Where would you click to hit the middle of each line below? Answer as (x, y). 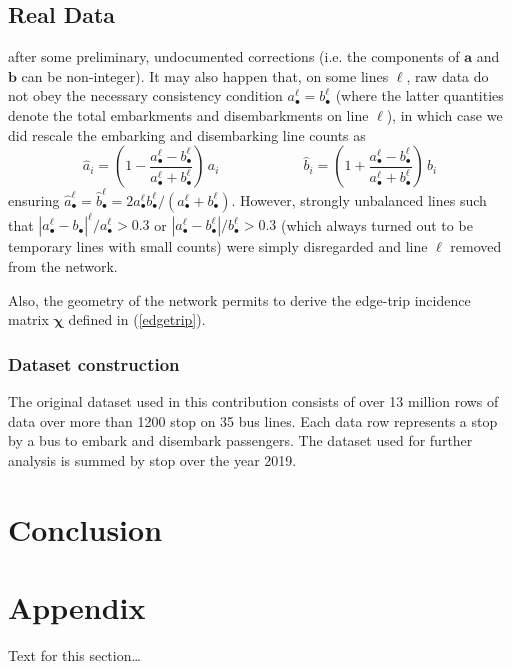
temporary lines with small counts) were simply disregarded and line (218, 246)
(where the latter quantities (419, 95)
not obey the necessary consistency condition (145, 95)
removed (476, 246)
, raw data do (447, 75)
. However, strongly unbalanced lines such (359, 199)
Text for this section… (74, 654)
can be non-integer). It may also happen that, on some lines (205, 75)
